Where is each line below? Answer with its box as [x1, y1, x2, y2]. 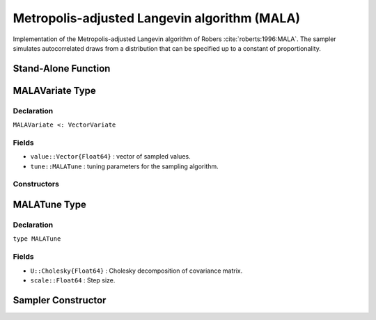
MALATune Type [13, 199, 87, 211]
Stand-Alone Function [13, 63, 111, 74]
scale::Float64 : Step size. [30, 275, 116, 285]
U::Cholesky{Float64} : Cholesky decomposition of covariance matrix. [30, 266, 243, 275]
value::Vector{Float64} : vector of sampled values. [30, 152, 191, 161]
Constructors [13, 179, 59, 189]
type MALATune [13, 235, 61, 243]
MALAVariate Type [13, 84, 97, 97]
